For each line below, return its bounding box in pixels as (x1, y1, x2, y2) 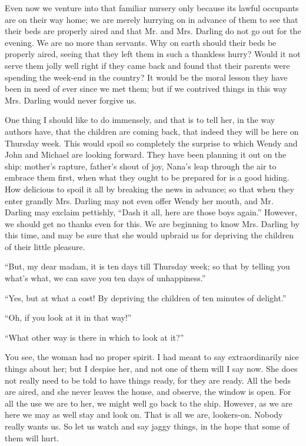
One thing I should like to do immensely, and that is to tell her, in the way (5, 114, 275, 126)
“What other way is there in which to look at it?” (5, 331, 184, 343)
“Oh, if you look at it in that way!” (5, 311, 132, 324)
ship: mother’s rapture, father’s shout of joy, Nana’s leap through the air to (5, 159, 277, 172)
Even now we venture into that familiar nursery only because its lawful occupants (5, 2, 299, 14)
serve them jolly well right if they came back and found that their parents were (5, 59, 290, 71)
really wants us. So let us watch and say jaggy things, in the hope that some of (5, 420, 290, 432)
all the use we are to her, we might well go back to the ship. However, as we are (5, 397, 292, 409)
